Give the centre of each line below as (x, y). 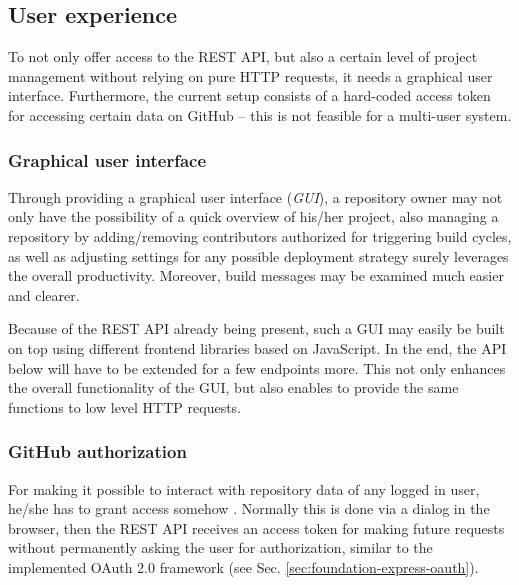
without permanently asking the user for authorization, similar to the (220, 547)
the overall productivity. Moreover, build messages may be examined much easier (256, 275)
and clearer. (44, 294)
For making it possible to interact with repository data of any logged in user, (244, 488)
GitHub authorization (97, 451)
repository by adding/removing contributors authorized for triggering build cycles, (260, 235)
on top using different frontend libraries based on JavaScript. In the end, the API (257, 347)
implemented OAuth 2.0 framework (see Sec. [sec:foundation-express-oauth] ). (243, 566)
